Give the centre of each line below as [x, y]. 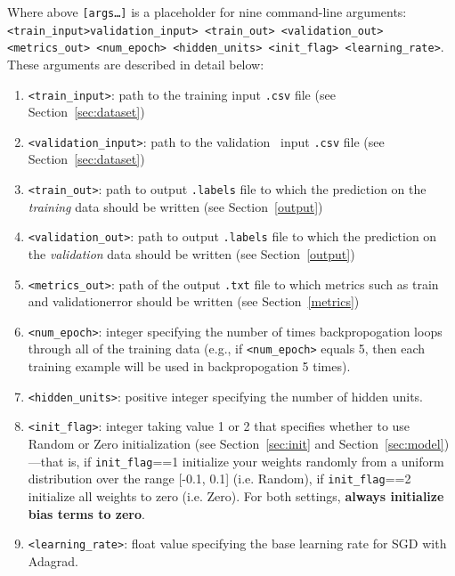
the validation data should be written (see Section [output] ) [191, 253]
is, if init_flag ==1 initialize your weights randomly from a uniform [256, 461]
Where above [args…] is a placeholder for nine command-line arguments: [207, 12]
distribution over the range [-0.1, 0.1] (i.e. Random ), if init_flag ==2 [219, 479]
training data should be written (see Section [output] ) [175, 206]
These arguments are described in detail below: [136, 64]
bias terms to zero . [86, 513]
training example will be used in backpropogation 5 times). [189, 366]
